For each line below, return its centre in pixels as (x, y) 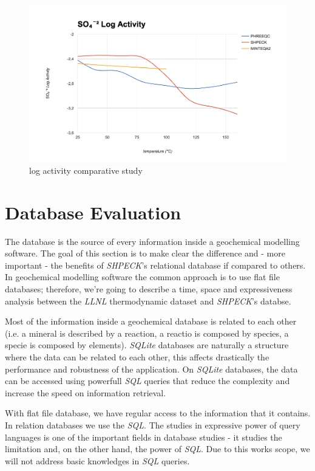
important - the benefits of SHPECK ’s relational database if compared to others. (155, 265)
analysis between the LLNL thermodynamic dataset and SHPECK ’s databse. (148, 301)
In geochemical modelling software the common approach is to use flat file (142, 277)
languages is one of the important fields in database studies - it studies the (144, 437)
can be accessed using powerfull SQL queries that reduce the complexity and (147, 381)
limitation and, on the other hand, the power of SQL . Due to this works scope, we (157, 449)
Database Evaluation (93, 212)
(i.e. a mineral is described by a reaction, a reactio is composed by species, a (147, 333)
